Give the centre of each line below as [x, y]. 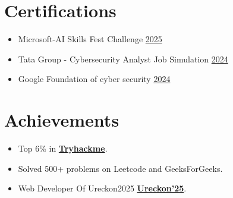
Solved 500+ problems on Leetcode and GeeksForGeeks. [120, 168]
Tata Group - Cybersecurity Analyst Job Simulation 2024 [123, 59]
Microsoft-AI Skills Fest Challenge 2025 [90, 39]
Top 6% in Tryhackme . [63, 148]
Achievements [62, 120]
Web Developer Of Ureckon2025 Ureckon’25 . [102, 188]
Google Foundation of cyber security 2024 [94, 79]
